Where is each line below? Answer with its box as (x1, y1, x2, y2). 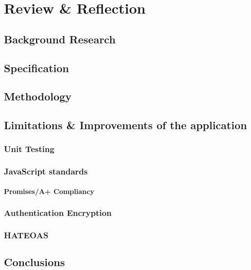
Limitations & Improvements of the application (4, 117, 247, 133)
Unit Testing (4, 143, 55, 155)
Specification (4, 60, 69, 75)
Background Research (4, 31, 116, 46)
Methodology (4, 89, 72, 104)
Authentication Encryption (4, 207, 112, 219)
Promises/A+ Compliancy (4, 186, 95, 196)
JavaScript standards (4, 165, 88, 177)
